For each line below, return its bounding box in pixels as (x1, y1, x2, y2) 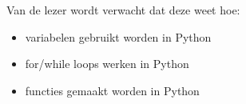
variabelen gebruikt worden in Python (25, 28, 212, 45)
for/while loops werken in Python (25, 55, 189, 72)
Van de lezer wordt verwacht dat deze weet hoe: (6, 2, 240, 18)
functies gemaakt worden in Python (25, 82, 200, 98)
